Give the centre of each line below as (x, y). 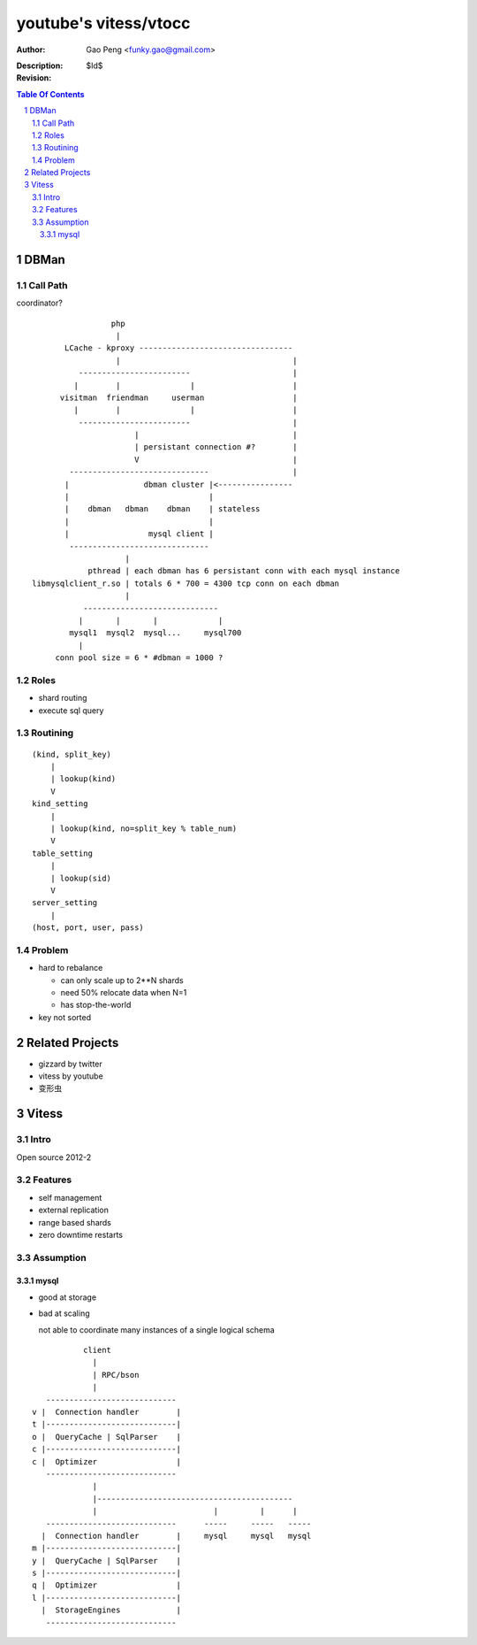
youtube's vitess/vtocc (103, 23)
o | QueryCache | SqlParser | (106, 1437)
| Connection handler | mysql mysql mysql (176, 1536)
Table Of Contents (50, 94)
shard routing (63, 698)
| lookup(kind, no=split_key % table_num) (144, 828)
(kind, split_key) (72, 754)
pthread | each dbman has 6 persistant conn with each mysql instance (244, 571)
